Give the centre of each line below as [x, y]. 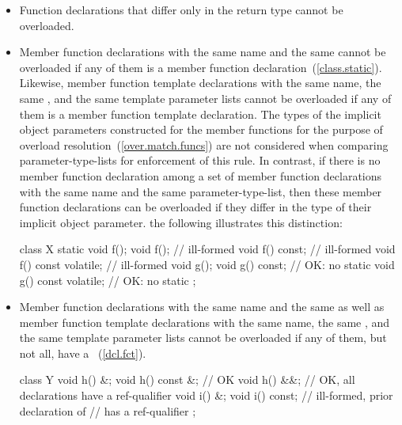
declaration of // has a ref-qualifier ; [108, 410]
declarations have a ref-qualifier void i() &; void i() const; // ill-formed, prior [206, 395]
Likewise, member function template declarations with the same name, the [200, 83]
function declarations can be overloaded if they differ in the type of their [195, 207]
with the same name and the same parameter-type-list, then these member [201, 191]
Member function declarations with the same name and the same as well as [202, 307]
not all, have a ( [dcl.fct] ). [83, 353]
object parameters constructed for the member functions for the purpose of [201, 129]
